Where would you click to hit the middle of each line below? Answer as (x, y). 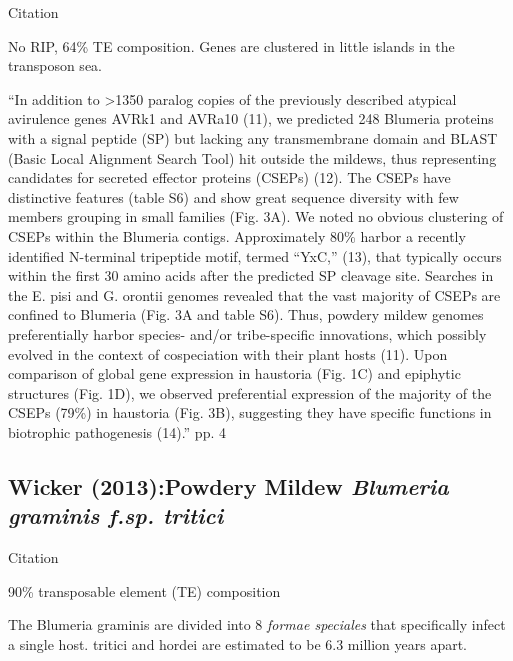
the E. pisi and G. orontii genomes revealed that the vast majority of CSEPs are (254, 294)
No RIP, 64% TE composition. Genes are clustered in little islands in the (231, 45)
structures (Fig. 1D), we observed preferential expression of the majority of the (250, 392)
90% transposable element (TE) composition (144, 590)
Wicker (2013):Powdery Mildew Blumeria (228, 485)
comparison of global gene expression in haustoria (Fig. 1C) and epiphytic (234, 373)
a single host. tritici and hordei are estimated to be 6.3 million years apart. (238, 643)
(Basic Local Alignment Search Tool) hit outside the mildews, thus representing (252, 157)
